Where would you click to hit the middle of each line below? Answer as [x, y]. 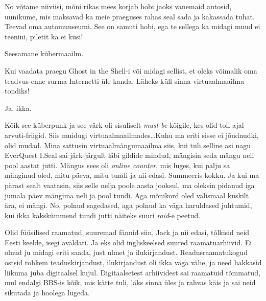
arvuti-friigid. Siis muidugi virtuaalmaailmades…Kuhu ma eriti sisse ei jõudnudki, [132, 135]
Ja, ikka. [18, 108]
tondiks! [17, 91]
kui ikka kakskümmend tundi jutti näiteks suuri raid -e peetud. [103, 215]
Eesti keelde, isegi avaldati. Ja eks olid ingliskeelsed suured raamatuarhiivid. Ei [128, 242]
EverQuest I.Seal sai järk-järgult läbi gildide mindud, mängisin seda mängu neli [129, 155]
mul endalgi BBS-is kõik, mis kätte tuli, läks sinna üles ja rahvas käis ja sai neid [130, 282]
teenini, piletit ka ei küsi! [44, 36]
